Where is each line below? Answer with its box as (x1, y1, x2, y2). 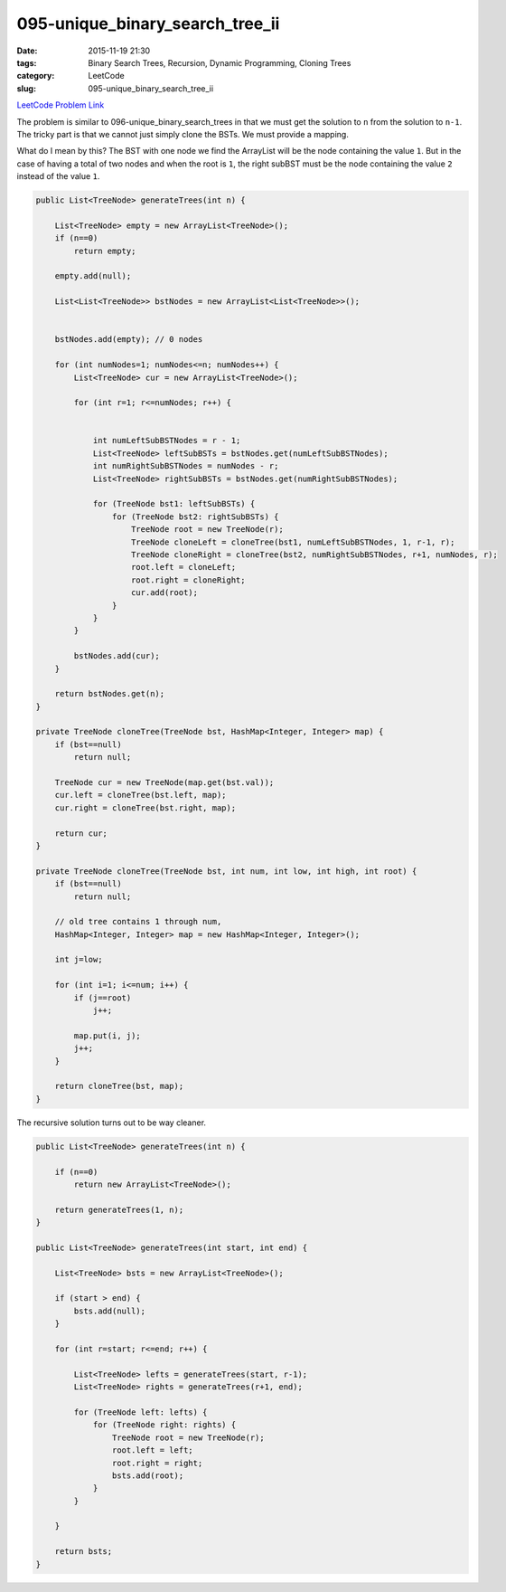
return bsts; (54, 1547, 113, 1557)
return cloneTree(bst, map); (54, 1081, 184, 1092)
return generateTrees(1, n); (54, 1204, 184, 1215)
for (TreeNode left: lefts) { (73, 1407, 208, 1417)
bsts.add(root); (111, 1470, 184, 1481)
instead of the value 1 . (16, 171, 100, 182)
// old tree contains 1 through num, (54, 916, 222, 927)
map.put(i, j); (73, 1030, 142, 1040)
